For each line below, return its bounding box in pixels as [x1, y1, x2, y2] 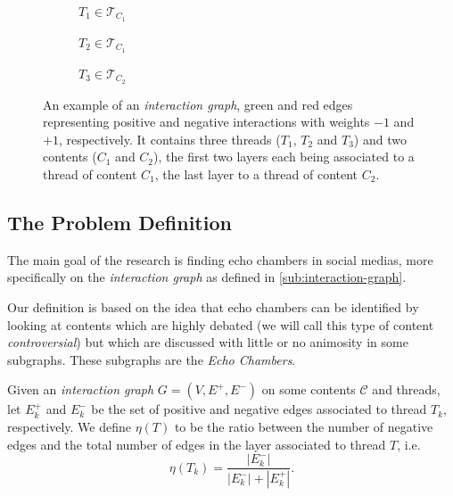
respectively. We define [7, 417, 131, 435]
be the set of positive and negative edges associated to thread [91, 400, 427, 418]
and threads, [372, 380, 441, 399]
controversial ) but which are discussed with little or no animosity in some [7, 333, 408, 351]
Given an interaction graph [7, 380, 154, 399]
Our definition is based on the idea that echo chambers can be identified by [7, 297, 419, 316]
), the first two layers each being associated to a [153, 147, 415, 166]
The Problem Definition [7, 208, 232, 236]
